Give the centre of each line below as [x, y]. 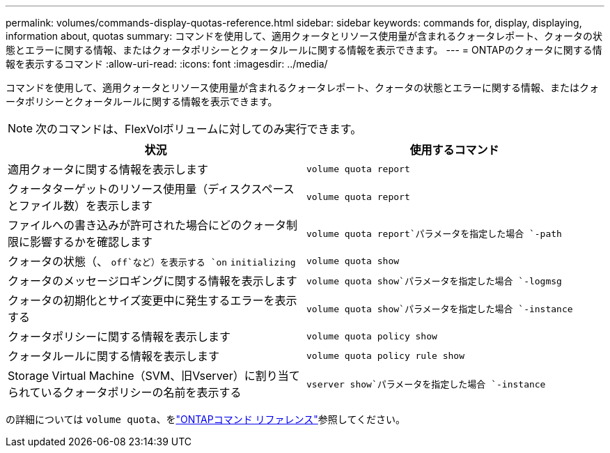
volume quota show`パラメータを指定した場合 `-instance [440, 309]
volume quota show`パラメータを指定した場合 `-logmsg [434, 281]
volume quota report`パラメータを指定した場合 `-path [434, 233]
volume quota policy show [372, 336]
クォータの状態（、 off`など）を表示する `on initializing [152, 261]
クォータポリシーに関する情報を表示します [119, 337]
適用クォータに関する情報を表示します [108, 169]
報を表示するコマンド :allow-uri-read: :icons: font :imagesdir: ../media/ [167, 64]
